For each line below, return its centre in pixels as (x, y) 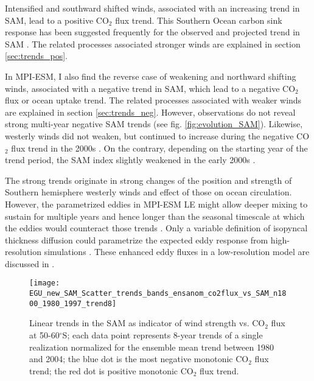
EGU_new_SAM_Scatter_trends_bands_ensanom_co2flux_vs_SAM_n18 (158, 294)
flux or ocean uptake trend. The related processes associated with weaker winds (153, 100)
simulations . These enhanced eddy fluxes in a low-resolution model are (177, 252)
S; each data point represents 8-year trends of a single (162, 335)
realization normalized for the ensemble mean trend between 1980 (152, 347)
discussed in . (30, 263)
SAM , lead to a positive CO (57, 20)
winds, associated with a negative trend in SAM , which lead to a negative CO (150, 88)
